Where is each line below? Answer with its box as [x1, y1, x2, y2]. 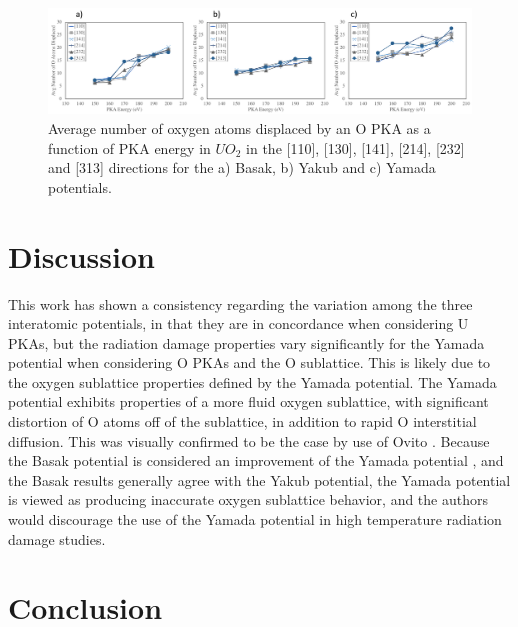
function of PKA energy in [48, 137, 211, 158]
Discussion [8, 235, 155, 276]
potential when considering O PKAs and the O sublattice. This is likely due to [8, 352, 491, 373]
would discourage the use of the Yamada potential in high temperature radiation [8, 509, 502, 530]
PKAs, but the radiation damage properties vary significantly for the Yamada [8, 332, 485, 353]
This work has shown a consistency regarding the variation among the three [8, 293, 473, 314]
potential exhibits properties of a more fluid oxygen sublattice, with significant [8, 391, 489, 412]
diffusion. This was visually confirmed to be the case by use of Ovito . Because [8, 430, 490, 451]
